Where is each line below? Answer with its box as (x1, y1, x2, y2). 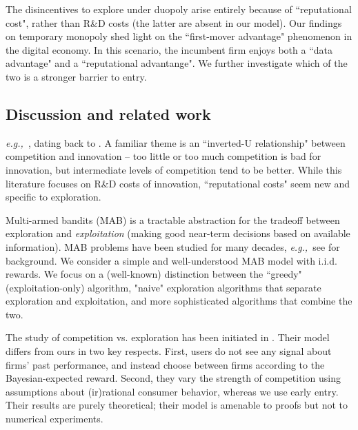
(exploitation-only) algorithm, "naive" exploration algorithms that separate (6, 280, 321, 294)
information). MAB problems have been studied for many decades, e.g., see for (6, 239, 340, 254)
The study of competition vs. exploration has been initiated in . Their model (6, 330, 330, 345)
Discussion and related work (6, 103, 211, 124)
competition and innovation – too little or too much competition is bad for (6, 149, 321, 163)
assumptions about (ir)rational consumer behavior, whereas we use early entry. (6, 384, 339, 398)
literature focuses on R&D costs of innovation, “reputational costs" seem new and (6, 176, 350, 190)
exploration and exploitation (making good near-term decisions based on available (6, 226, 350, 240)
